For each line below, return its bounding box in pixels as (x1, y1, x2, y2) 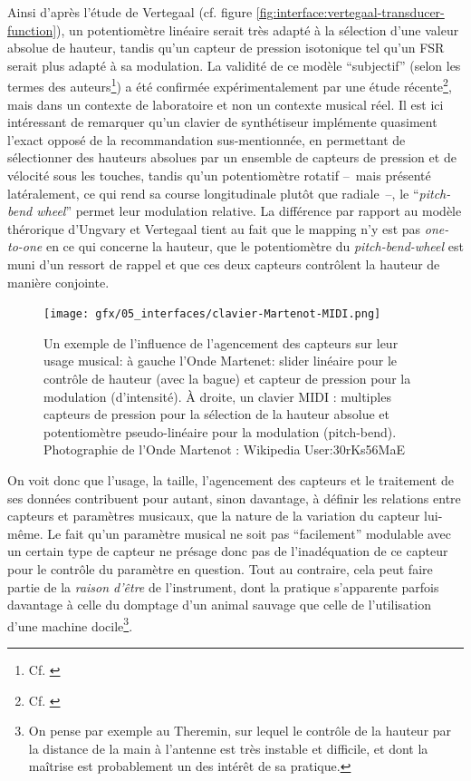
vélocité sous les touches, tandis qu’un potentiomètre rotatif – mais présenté (7, 166, 431, 184)
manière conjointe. (7, 272, 110, 291)
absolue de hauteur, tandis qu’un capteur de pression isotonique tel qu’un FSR (7, 38, 445, 57)
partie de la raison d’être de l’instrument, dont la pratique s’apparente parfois (7, 577, 439, 596)
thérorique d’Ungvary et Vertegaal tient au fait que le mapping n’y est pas (7, 219, 421, 238)
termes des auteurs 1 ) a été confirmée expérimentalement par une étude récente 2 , (7, 74, 452, 96)
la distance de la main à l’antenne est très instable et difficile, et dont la (28, 738, 428, 757)
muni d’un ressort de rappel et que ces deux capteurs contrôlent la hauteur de (7, 254, 440, 273)
